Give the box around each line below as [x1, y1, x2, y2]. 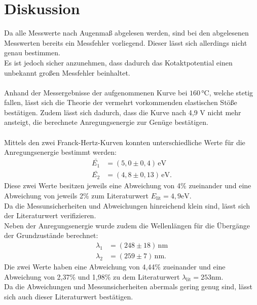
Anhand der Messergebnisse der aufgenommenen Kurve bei [4, 87, 188, 97]
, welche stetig [209, 87, 253, 97]
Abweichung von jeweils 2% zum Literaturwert [4, 190, 149, 200]
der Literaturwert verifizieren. [4, 210, 96, 221]
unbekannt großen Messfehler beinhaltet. [4, 67, 130, 78]
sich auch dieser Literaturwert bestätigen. [4, 291, 133, 301]
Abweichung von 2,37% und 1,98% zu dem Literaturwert [4, 271, 180, 282]
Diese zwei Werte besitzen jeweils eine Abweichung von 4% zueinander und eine [4, 180, 251, 191]
